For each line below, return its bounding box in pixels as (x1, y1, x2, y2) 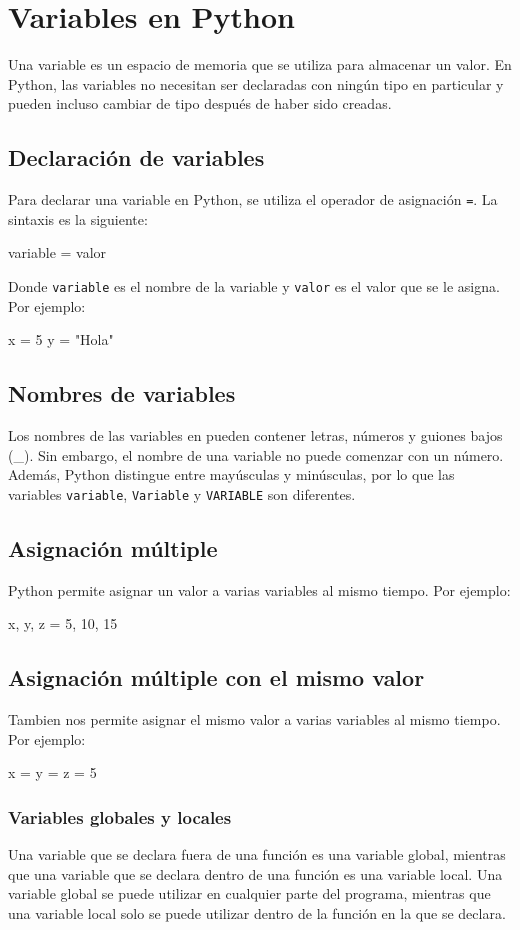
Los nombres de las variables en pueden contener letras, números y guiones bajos (8, 425, 503, 445)
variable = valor (8, 242, 107, 263)
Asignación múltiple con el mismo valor (8, 662, 425, 693)
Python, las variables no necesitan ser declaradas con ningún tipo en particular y (8, 73, 504, 94)
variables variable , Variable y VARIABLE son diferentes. (8, 483, 356, 504)
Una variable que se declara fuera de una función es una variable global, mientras (8, 844, 506, 865)
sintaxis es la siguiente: (8, 208, 148, 229)
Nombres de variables (8, 378, 236, 409)
